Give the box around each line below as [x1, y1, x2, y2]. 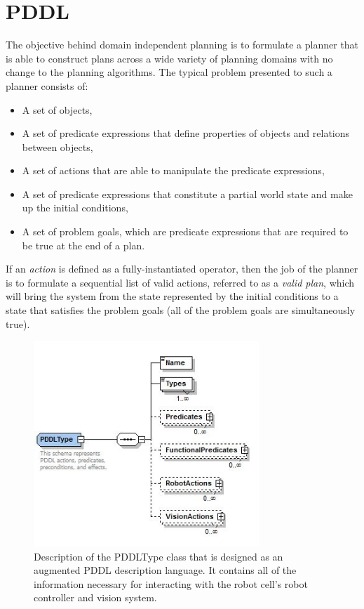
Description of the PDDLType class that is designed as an [34, 549, 283, 563]
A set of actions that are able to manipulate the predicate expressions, [22, 163, 325, 178]
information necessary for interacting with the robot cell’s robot [34, 576, 308, 591]
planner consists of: [6, 78, 88, 93]
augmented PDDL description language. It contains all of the [34, 563, 297, 577]
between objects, [22, 139, 93, 154]
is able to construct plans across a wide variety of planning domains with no [6, 51, 333, 65]
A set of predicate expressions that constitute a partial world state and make [22, 186, 353, 201]
